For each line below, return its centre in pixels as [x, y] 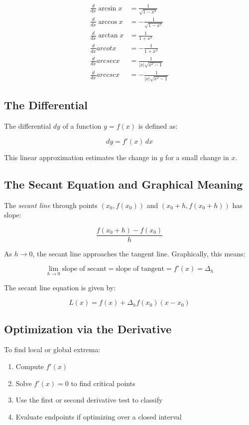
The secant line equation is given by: [60, 287]
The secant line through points [51, 205]
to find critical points [103, 383]
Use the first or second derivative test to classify [89, 400]
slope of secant [84, 269]
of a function [82, 126]
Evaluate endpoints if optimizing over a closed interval [99, 416]
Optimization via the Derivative [88, 328]
